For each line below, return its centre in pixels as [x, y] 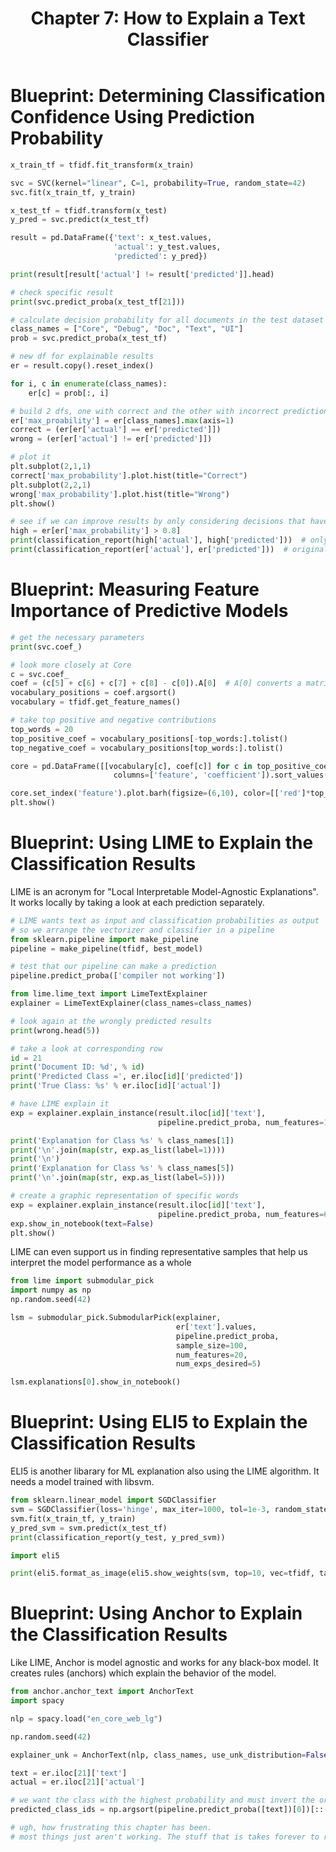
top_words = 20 [42, 729]
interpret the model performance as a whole [101, 1263]
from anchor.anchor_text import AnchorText [102, 1692]
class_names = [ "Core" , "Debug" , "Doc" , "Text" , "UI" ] [127, 329]
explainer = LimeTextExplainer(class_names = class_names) [131, 1003]
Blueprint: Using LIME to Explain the [162, 843]
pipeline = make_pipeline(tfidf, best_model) [106, 948]
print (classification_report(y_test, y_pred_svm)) [118, 1537]
